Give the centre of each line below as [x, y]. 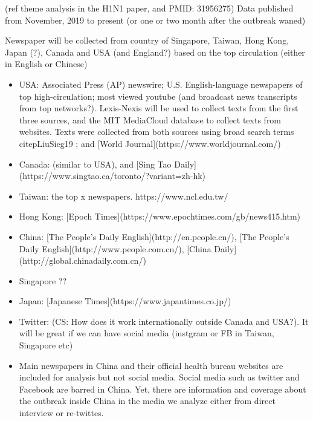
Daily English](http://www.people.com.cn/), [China [115, 248]
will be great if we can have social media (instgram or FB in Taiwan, [147, 333]
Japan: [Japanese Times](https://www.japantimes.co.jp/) [125, 301]
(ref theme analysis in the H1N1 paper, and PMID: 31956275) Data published [149, 8]
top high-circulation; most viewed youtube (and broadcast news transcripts [158, 96]
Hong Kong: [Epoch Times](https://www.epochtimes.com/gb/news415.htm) [160, 216]
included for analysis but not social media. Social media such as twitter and [159, 377]
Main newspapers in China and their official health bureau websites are [151, 365]
